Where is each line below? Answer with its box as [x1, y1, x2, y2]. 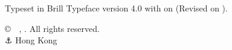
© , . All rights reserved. [5, 22, 100, 34]
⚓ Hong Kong [5, 34, 57, 46]
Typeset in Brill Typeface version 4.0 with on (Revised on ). [5, 2, 228, 14]
